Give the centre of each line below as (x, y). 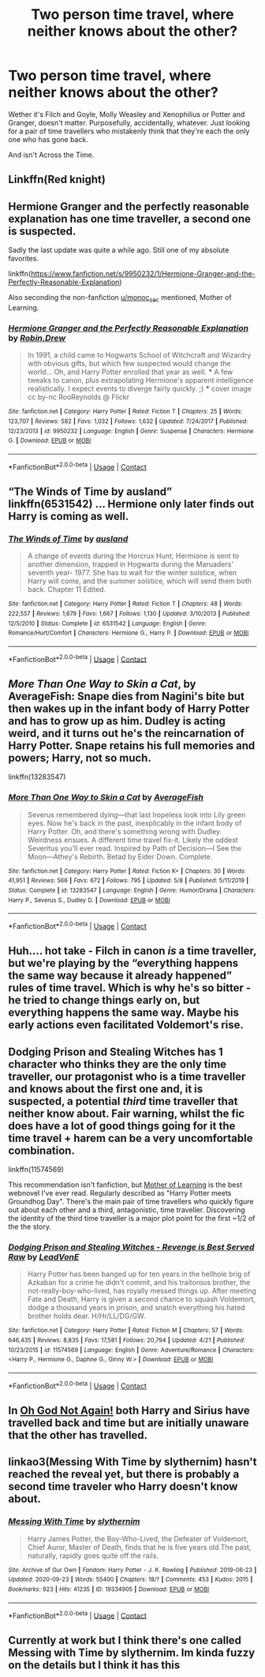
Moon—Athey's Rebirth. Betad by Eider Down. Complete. (120, 856)
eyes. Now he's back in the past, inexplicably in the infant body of (134, 823)
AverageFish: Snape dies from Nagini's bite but (126, 696)
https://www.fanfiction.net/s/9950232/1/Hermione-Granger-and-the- (143, 274)
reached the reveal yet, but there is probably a (124, 1475)
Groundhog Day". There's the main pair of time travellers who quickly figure (131, 1202)
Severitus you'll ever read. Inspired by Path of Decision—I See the (134, 848)
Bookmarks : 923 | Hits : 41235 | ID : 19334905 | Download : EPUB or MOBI (109, 1589)
